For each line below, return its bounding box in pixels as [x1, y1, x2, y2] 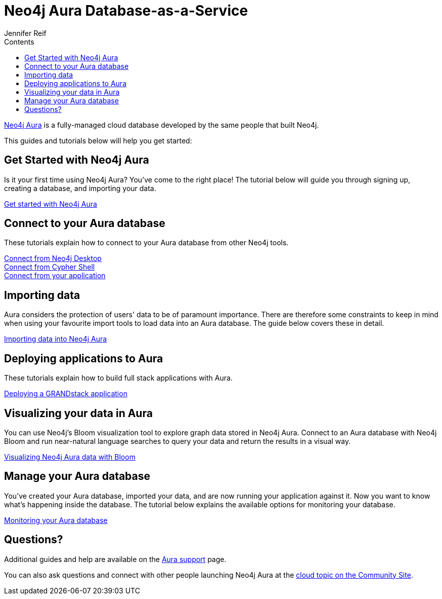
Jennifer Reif [4, 28, 47, 38]
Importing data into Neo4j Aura [4, 334, 107, 344]
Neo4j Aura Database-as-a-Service [4, 2, 248, 19]
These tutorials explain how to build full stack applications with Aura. [4, 373, 233, 383]
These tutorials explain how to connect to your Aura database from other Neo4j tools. [4, 238, 289, 247]
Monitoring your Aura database [4, 515, 108, 525]
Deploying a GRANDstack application [4, 389, 127, 398]
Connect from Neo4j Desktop [4, 254, 102, 263]
